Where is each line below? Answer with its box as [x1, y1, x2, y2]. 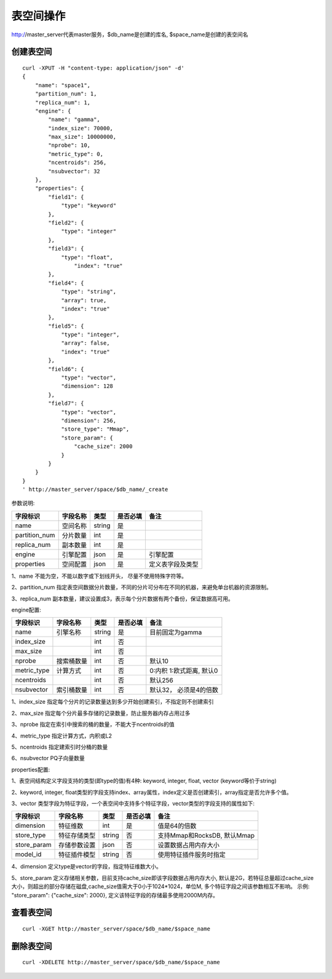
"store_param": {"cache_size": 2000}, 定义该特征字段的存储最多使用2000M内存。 [11, 891, 218, 898]
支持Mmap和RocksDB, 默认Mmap [157, 832, 255, 840]
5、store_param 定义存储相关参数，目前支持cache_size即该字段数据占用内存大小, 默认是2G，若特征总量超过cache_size [11, 874, 314, 881]
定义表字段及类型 [148, 560, 199, 568]
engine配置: [11, 606, 41, 614]
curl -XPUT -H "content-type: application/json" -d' [22, 65, 184, 71]
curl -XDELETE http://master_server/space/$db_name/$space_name [22, 959, 221, 966]
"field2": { [48, 219, 84, 226]
